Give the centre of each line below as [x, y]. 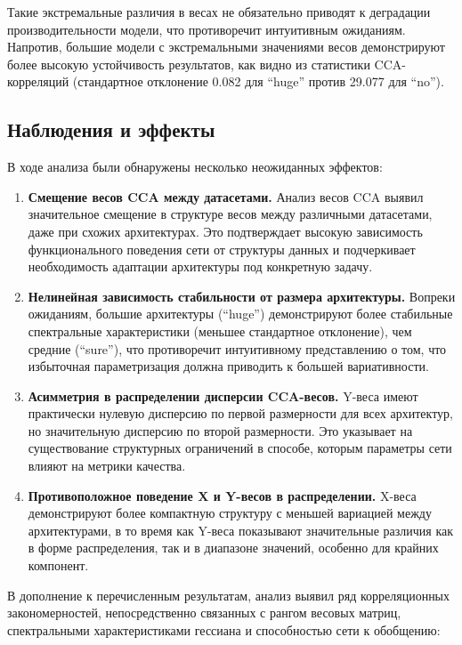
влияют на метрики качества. [107, 466]
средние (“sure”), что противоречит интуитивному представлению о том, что [237, 348]
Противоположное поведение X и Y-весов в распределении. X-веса [222, 495]
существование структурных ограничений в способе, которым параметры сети [240, 448]
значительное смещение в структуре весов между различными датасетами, [230, 214]
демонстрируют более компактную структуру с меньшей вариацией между [230, 513]
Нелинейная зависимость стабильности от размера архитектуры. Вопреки [242, 296]
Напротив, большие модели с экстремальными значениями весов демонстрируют [226, 47]
